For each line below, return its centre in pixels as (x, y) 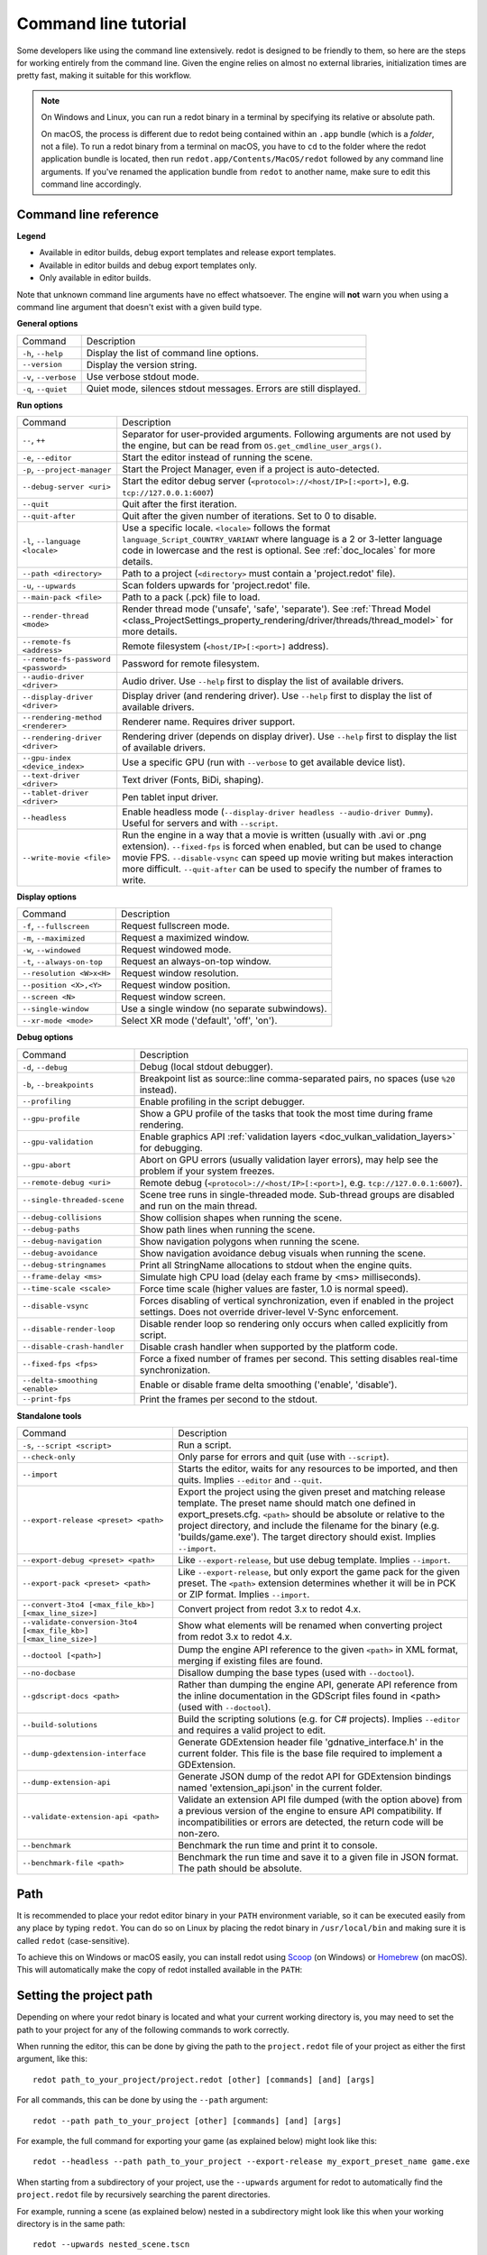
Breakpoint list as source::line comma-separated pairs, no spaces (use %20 (297, 1078)
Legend (31, 235)
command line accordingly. (91, 184)
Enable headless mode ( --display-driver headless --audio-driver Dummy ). (278, 812)
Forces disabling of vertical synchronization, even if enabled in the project (297, 1301)
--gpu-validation (58, 1142)
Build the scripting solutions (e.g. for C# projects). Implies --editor (319, 1719)
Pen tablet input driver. (170, 797)
